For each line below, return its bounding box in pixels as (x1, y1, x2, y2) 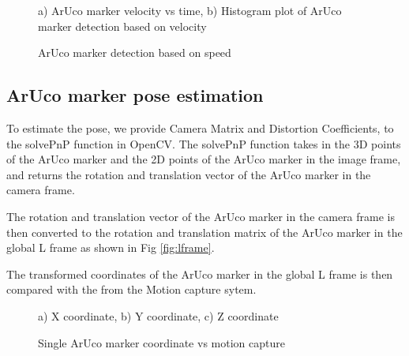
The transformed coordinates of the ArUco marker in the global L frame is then (6, 265, 393, 282)
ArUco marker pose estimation (6, 83, 264, 107)
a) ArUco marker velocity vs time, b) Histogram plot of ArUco (38, 2, 342, 18)
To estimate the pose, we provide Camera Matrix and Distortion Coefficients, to (6, 119, 394, 136)
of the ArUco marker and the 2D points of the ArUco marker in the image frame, (6, 151, 401, 167)
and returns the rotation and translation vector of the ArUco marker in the (6, 166, 371, 182)
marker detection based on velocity (38, 17, 207, 34)
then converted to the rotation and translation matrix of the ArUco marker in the (6, 223, 403, 240)
